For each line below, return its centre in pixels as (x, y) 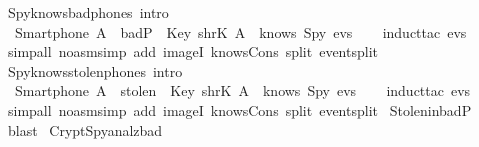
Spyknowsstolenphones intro (95, 70)
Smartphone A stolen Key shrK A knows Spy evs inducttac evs (242, 90)
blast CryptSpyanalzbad (85, 129)
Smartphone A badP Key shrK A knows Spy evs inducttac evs (240, 31)
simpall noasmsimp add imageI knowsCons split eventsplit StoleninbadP (239, 109)
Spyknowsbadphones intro (88, 12)
